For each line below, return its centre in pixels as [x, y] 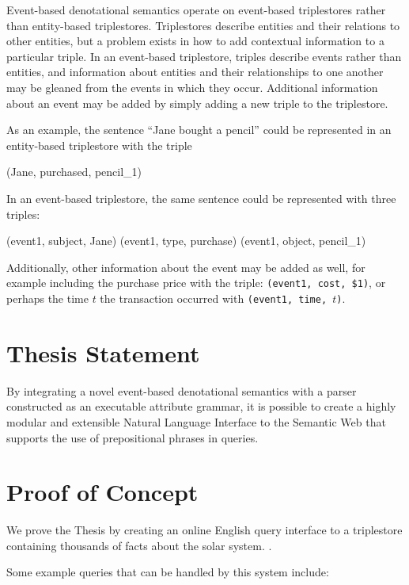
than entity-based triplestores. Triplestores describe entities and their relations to [203, 25]
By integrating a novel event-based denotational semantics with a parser [182, 390]
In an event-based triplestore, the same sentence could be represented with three [201, 198]
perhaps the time [47, 298]
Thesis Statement [103, 352]
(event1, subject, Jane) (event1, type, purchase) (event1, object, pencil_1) [186, 241]
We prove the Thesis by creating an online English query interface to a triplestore [204, 530]
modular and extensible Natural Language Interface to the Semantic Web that [196, 421]
